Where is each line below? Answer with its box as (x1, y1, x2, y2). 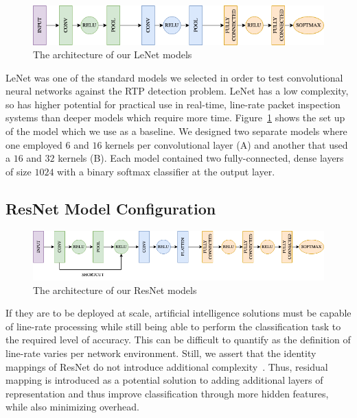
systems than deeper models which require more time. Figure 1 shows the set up (5, 110, 345, 125)
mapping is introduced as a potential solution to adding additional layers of (5, 373, 323, 387)
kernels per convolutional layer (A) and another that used (105, 137, 348, 151)
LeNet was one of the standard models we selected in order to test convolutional (5, 70, 343, 84)
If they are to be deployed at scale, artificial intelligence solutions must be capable (5, 306, 352, 320)
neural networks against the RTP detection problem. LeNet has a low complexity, (5, 84, 349, 98)
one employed (5, 137, 62, 151)
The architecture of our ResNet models (33, 282, 197, 297)
